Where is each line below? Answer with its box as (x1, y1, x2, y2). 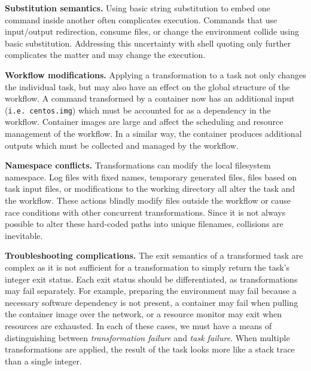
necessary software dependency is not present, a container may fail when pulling (5, 296, 298, 308)
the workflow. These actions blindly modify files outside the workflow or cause (5, 194, 291, 206)
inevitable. (5, 229, 43, 241)
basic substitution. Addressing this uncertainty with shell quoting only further (5, 36, 291, 49)
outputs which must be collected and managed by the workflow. (5, 139, 239, 151)
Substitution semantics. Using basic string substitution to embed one (5, 2, 270, 14)
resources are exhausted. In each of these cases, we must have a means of (5, 319, 272, 332)
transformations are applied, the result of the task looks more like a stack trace (5, 343, 295, 355)
